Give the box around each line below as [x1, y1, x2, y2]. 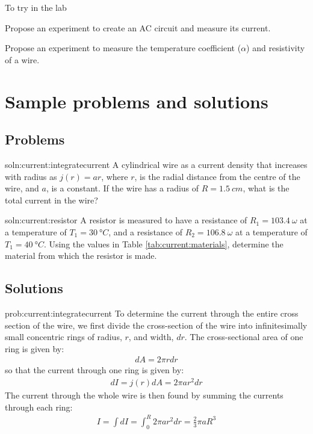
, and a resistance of [108, 225, 182, 238]
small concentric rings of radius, [5, 330, 122, 343]
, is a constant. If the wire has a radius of [46, 182, 199, 194]
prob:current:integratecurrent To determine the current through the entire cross [5, 306, 299, 319]
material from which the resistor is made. [5, 249, 157, 262]
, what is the [243, 182, 290, 194]
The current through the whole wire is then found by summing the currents [5, 389, 284, 401]
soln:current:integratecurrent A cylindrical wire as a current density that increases [5, 158, 308, 170]
